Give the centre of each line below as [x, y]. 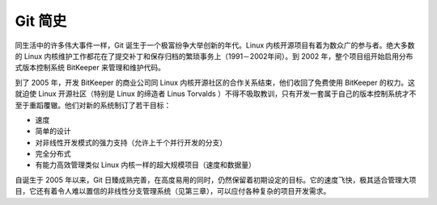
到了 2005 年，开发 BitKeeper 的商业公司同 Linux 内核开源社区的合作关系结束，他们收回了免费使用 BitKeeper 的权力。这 [215, 82]
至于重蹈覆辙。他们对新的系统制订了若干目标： [93, 105]
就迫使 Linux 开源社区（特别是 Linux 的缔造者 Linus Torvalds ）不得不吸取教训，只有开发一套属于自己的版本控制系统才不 [216, 94]
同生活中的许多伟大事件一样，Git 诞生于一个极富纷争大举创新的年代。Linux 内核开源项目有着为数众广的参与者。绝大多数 [215, 45]
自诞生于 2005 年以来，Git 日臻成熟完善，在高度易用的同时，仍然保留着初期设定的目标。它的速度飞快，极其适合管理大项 [216, 180]
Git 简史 [41, 21]
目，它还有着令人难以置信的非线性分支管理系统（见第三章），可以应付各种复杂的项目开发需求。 [173, 191]
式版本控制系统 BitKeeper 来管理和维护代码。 [90, 68]
